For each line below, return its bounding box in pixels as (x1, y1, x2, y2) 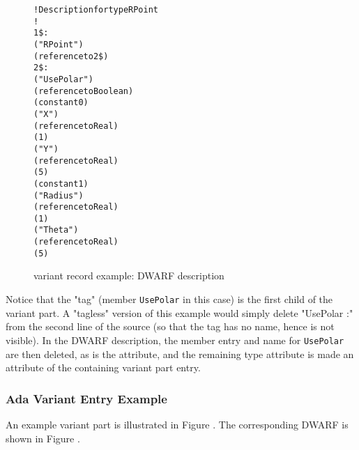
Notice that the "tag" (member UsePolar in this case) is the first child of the (6, 292, 333, 307)
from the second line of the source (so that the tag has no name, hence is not (6, 319, 335, 334)
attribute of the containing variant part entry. (6, 360, 201, 375)
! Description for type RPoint (33, 5, 158, 15)
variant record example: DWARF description (33, 268, 224, 283)
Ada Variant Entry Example (6, 389, 167, 407)
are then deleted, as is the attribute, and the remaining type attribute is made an (6, 346, 354, 361)
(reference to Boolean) (33, 86, 134, 96)
